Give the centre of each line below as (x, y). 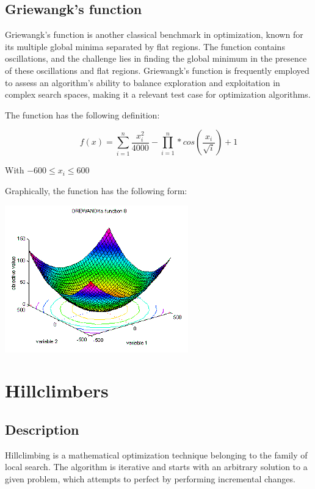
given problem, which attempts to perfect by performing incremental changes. (150, 478)
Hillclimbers (57, 390)
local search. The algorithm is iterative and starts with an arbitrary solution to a (156, 467)
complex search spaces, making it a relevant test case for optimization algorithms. (158, 94)
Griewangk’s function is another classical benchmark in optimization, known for (154, 34)
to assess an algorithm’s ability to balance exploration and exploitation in (143, 82)
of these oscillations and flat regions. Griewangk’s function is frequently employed (157, 70)
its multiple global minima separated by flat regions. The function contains (145, 46)
